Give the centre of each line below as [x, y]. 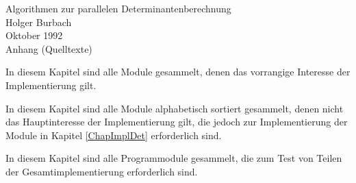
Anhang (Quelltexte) [49, 48]
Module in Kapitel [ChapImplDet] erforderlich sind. [114, 135]
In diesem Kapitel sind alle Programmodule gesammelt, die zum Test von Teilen [174, 158]
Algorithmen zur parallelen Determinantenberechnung [118, 8]
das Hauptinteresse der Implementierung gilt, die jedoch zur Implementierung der [177, 122]
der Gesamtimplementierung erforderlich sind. [102, 171]
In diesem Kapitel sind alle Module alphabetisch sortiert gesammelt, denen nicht [175, 108]
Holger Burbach [39, 22]
